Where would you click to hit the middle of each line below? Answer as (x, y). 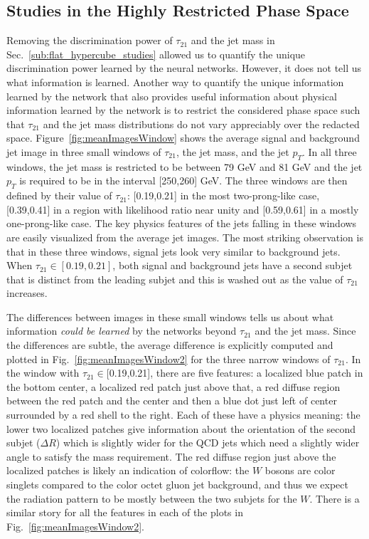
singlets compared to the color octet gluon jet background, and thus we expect (177, 485)
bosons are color (300, 470)
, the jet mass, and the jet (232, 151)
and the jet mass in (233, 40)
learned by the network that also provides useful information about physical (172, 96)
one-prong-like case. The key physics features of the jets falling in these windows (182, 223)
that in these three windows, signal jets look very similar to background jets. (173, 251)
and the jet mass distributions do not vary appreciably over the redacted (201, 124)
